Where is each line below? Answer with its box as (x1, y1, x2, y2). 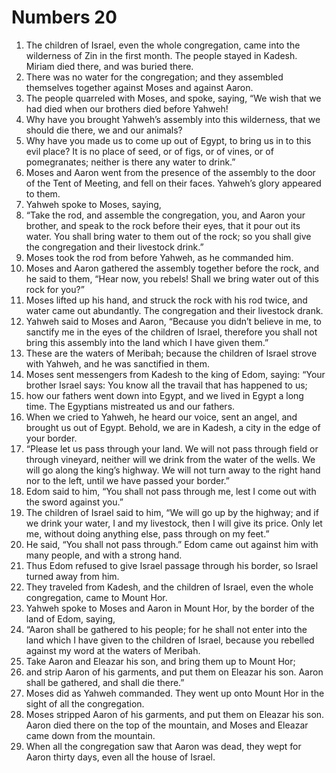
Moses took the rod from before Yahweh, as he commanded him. (25, 251, 294, 263)
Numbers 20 (11, 6, 118, 29)
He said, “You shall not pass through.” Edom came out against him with (25, 538, 319, 550)
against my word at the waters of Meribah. (25, 644, 201, 656)
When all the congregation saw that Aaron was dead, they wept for (25, 740, 302, 752)
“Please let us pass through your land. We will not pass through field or (25, 442, 319, 455)
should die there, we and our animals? (25, 124, 183, 136)
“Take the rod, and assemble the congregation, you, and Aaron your (25, 209, 306, 221)
